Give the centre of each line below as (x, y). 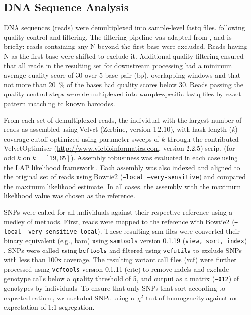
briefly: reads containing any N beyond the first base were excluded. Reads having (126, 46)
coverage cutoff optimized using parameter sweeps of (82, 138)
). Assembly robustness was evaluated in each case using (154, 157)
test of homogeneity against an (191, 297)
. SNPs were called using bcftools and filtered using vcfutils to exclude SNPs (123, 250)
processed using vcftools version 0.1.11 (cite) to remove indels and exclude (117, 269)
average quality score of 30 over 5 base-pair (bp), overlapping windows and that (122, 75)
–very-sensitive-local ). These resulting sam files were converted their (132, 231)
